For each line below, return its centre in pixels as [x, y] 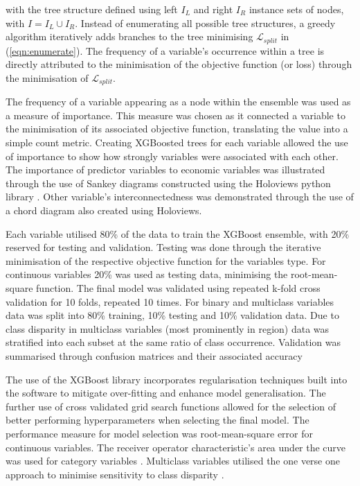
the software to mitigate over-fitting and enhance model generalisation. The [166, 393]
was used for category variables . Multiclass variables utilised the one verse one [173, 461]
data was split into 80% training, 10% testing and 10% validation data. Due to [172, 315]
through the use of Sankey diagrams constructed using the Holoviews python [168, 183]
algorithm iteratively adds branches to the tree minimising [129, 36]
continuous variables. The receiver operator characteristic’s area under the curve [176, 447]
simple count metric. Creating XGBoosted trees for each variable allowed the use [177, 142]
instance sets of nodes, [296, 9]
